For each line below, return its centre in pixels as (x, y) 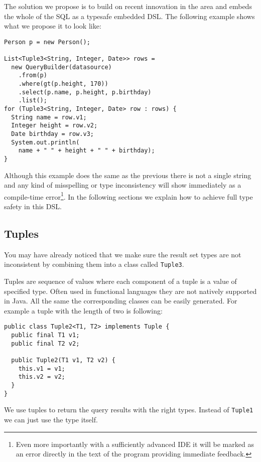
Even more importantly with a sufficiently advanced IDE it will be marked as (135, 444)
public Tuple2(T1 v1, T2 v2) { (63, 360)
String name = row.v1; (49, 117)
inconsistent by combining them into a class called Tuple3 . (94, 264)
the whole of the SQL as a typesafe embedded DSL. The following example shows (129, 16)
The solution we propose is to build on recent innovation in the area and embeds (128, 6)
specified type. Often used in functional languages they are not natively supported (130, 291)
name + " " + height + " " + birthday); (87, 151)
